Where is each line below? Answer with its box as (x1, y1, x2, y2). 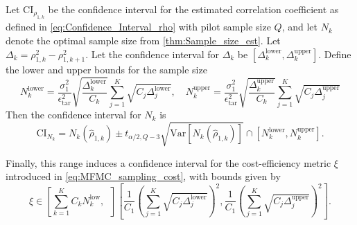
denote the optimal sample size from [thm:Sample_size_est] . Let (6, 33, 281, 47)
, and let (281, 19, 318, 34)
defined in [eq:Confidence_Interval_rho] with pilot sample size (6, 19, 271, 34)
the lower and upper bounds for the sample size (6, 62, 207, 77)
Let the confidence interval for (91, 46, 219, 61)
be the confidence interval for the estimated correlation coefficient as (48, 2, 339, 16)
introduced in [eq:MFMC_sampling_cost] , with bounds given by (6, 169, 281, 183)
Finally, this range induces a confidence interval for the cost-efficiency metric (6, 155, 331, 170)
